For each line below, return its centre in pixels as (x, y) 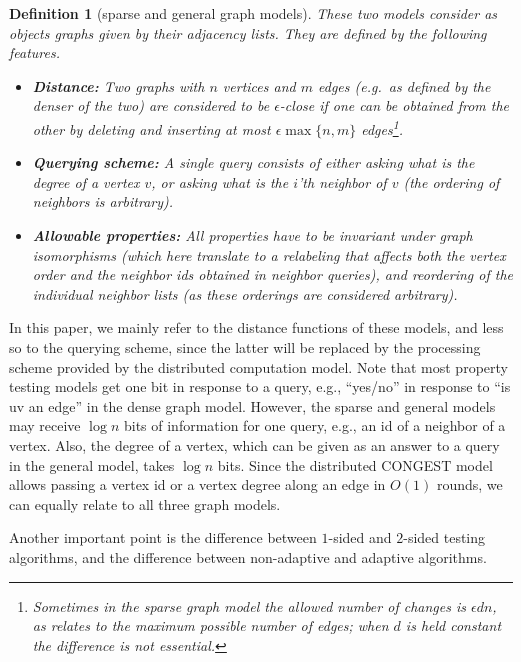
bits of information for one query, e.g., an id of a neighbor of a (314, 425)
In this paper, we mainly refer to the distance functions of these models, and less (256, 327)
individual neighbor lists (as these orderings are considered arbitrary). (245, 293)
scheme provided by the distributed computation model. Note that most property (258, 366)
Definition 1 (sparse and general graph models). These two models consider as (253, 13)
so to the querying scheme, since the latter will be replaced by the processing (245, 346)
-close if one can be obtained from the (394, 105)
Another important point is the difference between (163, 537)
